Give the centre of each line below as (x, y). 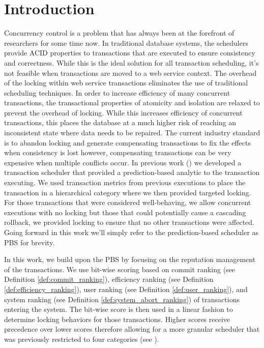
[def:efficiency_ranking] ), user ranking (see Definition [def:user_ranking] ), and (126, 289)
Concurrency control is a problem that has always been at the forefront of (119, 33)
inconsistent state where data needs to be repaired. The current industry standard (132, 133)
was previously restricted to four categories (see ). (82, 339)
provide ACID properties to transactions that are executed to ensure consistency (130, 53)
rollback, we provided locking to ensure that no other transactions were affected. (129, 222)
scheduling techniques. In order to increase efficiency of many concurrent (117, 92)
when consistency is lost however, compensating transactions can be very (118, 152)
